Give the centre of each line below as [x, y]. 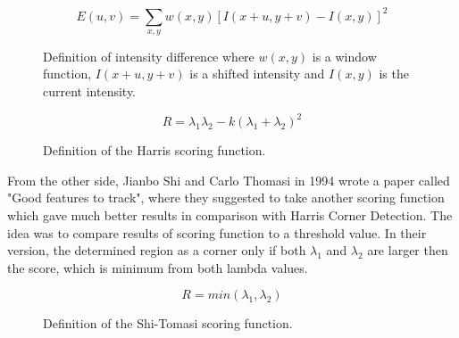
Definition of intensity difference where [149, 56]
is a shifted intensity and [257, 74]
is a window [344, 56]
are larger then [408, 250]
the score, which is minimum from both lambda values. [158, 267]
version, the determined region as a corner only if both [157, 250]
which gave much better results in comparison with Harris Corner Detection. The [230, 214]
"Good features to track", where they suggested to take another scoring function [226, 198]
